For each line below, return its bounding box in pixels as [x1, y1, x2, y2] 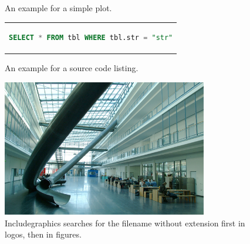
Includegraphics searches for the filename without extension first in [5, 216, 245, 229]
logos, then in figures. [5, 228, 82, 240]
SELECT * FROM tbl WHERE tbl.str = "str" [9, 34, 173, 42]
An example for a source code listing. [5, 62, 138, 74]
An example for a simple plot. [5, 2, 112, 14]
